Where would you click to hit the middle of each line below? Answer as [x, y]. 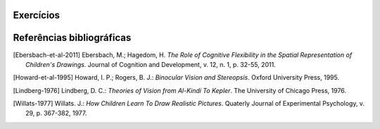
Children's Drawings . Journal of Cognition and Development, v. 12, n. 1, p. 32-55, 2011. [151, 64]
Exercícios [36, 15]
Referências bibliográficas [72, 38]
